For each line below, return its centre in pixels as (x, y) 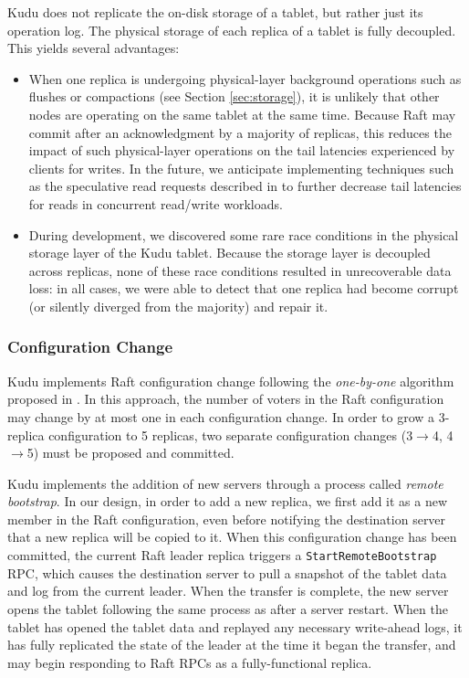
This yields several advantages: (94, 48)
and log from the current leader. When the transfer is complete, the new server (228, 591)
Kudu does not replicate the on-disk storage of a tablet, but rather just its (215, 12)
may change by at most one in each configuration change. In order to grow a (221, 416)
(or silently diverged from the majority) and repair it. (178, 306)
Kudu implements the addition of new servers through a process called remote (225, 483)
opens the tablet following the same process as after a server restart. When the (228, 608)
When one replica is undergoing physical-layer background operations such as (245, 78)
